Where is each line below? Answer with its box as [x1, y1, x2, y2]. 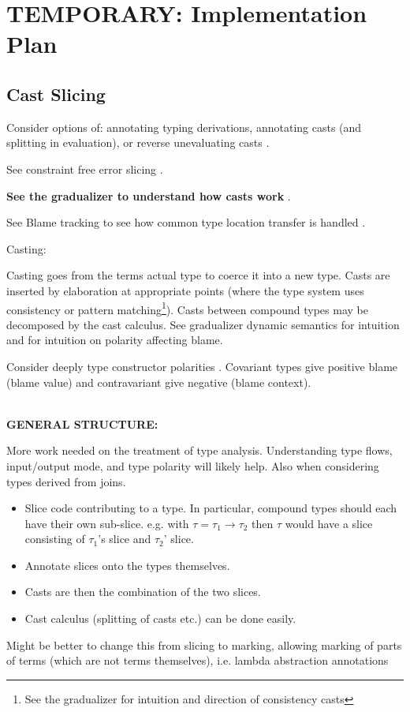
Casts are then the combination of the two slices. [24, 583, 261, 600]
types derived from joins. [6, 473, 126, 489]
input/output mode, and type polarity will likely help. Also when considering [6, 457, 379, 474]
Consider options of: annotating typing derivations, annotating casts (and [6, 118, 362, 135]
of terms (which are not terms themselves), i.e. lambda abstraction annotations [6, 652, 389, 669]
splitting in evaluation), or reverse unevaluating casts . [6, 134, 270, 151]
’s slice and [98, 530, 151, 547]
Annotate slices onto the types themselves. [24, 556, 230, 573]
